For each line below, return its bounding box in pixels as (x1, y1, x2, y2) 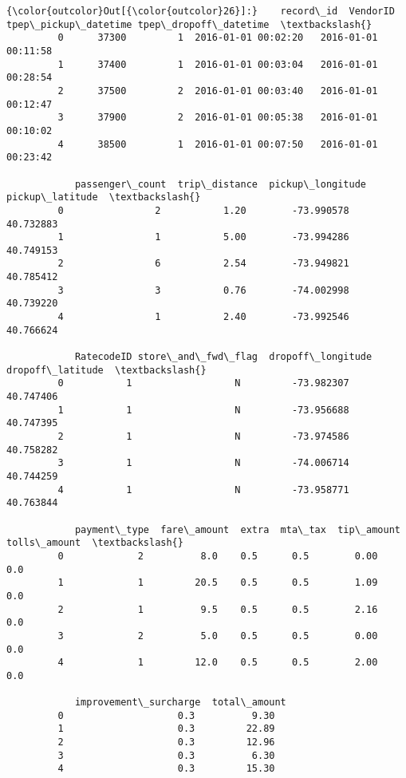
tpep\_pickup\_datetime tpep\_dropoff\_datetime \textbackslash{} (6, 18, 372, 30)
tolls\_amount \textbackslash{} (6, 537, 183, 549)
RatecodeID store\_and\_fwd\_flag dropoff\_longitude (74, 351, 372, 363)
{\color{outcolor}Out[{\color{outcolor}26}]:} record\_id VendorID (6, 6, 395, 17)
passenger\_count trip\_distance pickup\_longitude (74, 178, 367, 190)
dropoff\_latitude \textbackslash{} (6, 364, 207, 376)
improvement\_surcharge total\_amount (74, 697, 286, 709)
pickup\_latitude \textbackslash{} (6, 192, 201, 203)
